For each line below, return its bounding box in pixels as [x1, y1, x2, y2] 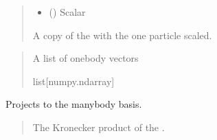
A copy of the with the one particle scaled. [32, 27, 212, 42]
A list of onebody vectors [32, 51, 139, 65]
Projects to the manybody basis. [5, 97, 142, 111]
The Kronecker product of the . [32, 119, 165, 134]
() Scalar [49, 5, 86, 19]
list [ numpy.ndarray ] [32, 73, 115, 88]
